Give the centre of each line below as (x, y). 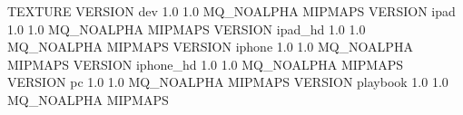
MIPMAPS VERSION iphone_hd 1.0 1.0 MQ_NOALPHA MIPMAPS (206, 64)
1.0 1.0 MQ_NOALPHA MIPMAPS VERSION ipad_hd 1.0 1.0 (187, 29)
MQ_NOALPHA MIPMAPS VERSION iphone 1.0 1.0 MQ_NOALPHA (210, 47)
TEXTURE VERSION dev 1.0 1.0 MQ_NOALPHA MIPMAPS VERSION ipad (231, 11)
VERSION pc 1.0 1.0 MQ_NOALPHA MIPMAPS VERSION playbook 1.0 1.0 (228, 82)
